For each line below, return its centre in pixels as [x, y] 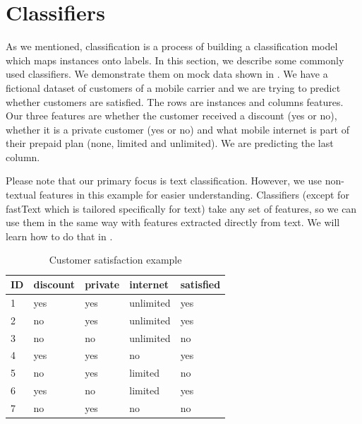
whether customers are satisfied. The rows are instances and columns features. [175, 101]
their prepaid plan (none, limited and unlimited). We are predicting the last [170, 143]
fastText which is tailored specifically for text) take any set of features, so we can [181, 208]
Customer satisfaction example [115, 260]
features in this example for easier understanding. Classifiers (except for [194, 195]
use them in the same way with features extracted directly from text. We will [173, 222]
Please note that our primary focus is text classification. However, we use [164, 181]
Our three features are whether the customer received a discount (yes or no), [171, 116]
